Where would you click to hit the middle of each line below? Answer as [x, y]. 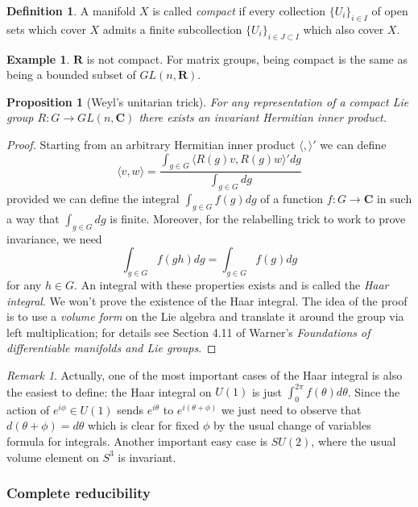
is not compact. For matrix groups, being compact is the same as [247, 58]
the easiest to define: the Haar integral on [109, 391]
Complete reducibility [79, 493]
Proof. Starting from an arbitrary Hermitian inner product [151, 144]
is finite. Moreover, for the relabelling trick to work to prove [258, 218]
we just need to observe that [291, 409]
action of [28, 409]
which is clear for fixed [143, 425]
